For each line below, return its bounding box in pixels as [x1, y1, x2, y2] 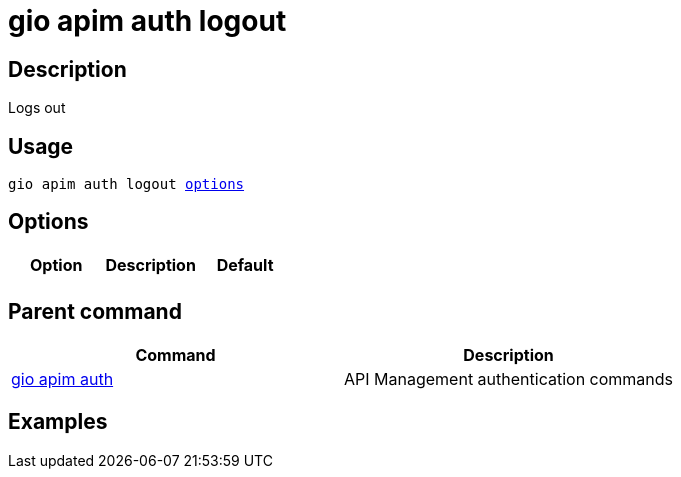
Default [216, 254, 274, 275]
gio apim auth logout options [8, 176, 245, 193]
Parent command [8, 299, 182, 325]
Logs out [8, 99, 66, 117]
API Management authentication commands [344, 368, 674, 389]
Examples [8, 409, 108, 435]
